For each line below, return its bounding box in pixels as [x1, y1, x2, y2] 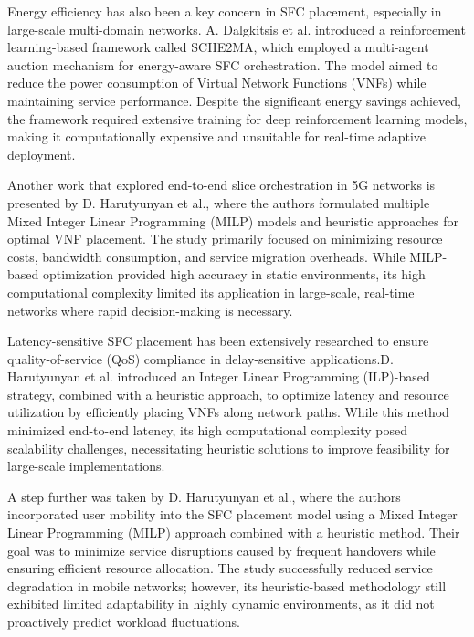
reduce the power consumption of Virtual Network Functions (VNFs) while [7, 73, 427, 92]
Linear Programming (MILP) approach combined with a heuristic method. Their [7, 523, 460, 542]
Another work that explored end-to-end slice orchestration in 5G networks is [7, 175, 436, 194]
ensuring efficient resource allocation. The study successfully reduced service [7, 559, 433, 578]
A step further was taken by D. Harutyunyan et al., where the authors [7, 486, 401, 506]
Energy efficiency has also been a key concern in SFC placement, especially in [7, 2, 442, 20]
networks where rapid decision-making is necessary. [7, 300, 293, 319]
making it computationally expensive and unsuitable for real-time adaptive [7, 127, 426, 146]
